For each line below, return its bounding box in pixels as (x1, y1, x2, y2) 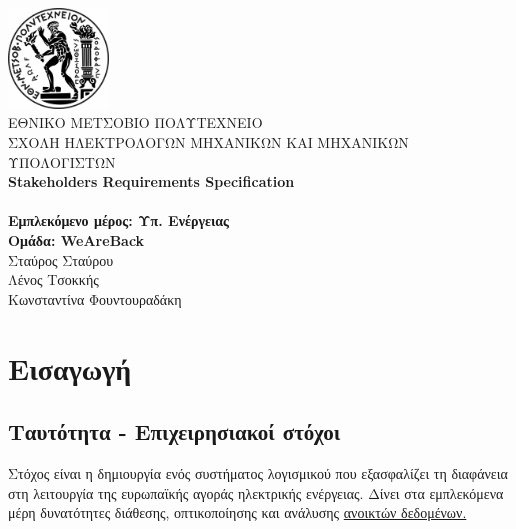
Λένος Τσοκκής (8, 269, 99, 290)
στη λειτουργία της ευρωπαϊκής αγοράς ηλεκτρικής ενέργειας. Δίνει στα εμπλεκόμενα (8, 482, 504, 503)
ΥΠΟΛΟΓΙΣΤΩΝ (8, 151, 116, 172)
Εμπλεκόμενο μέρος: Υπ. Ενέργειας (8, 210, 230, 231)
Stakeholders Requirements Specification (8, 171, 295, 192)
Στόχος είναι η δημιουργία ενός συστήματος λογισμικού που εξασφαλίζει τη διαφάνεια (8, 462, 508, 483)
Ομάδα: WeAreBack (8, 229, 145, 250)
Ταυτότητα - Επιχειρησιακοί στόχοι (8, 416, 341, 447)
